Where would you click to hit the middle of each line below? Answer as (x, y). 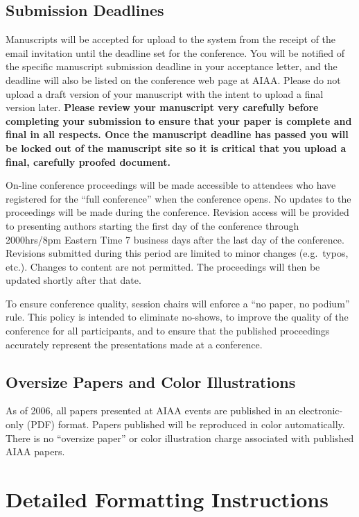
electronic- (321, 410)
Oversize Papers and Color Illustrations (151, 381)
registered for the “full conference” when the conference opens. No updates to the (178, 198)
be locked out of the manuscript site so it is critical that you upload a (176, 147)
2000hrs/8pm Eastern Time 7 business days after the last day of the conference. (175, 239)
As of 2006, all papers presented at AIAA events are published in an (151, 410)
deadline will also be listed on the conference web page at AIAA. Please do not (173, 79)
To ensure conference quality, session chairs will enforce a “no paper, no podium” (178, 303)
